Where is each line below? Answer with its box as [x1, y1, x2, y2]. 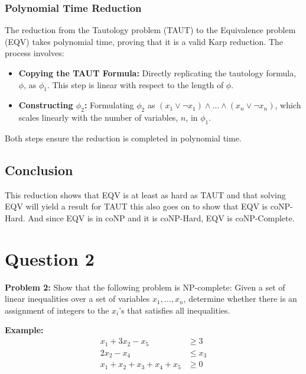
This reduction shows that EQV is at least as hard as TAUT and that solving [5, 188, 286, 201]
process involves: [5, 47, 64, 59]
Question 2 [5, 246, 95, 270]
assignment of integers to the [5, 304, 109, 316]
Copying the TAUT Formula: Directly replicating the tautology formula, [18, 67, 297, 79]
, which [275, 99, 301, 111]
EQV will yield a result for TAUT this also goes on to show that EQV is [5, 200, 268, 212]
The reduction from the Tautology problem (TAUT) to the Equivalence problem [5, 24, 296, 36]
